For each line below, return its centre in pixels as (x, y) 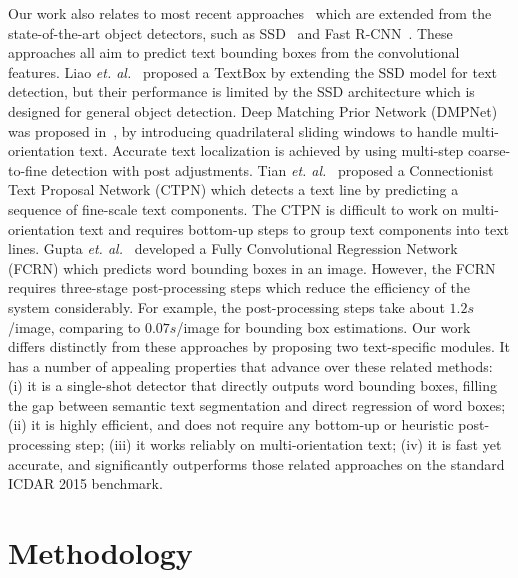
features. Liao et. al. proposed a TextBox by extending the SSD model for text (252, 71)
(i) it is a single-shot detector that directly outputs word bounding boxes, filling (252, 385)
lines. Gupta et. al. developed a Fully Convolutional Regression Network (233, 248)
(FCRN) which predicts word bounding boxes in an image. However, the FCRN (252, 267)
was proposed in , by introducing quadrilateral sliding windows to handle (233, 130)
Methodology (100, 552)
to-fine (27, 169)
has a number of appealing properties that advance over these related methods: (250, 365)
